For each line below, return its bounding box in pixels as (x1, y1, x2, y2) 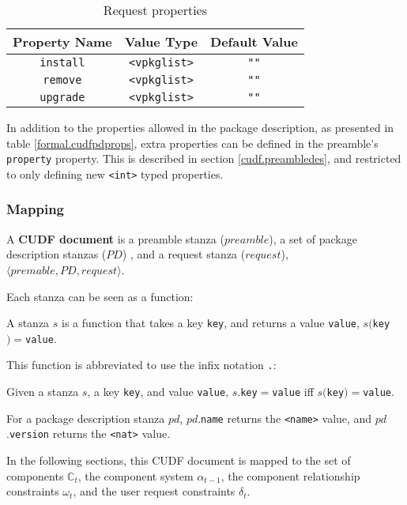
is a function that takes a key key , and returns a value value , (62, 315, 360, 331)
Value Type (124, 32, 198, 51)
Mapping (6, 199, 64, 219)
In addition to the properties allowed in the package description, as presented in (6, 119, 394, 135)
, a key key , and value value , (87, 383, 229, 400)
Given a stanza (6, 383, 79, 400)
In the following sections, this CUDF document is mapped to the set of (6, 452, 351, 469)
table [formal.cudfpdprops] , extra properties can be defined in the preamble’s (6, 134, 379, 151)
